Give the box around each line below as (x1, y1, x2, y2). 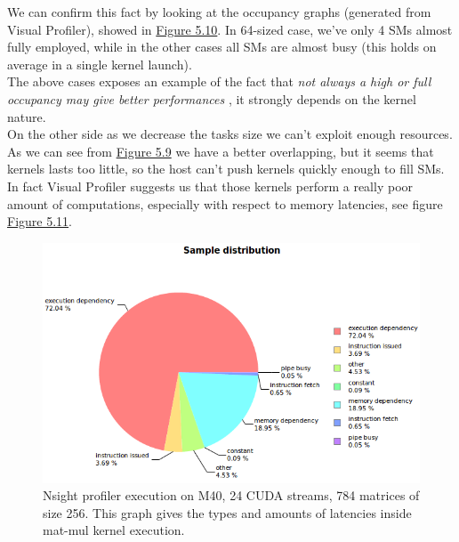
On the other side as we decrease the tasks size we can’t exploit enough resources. (7, 125, 453, 143)
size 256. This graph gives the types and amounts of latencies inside (43, 503, 412, 522)
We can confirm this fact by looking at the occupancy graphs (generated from (7, 3, 431, 20)
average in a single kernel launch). (7, 54, 192, 73)
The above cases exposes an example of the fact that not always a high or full (7, 72, 431, 91)
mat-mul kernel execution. (43, 521, 185, 539)
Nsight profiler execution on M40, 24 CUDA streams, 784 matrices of (43, 486, 420, 505)
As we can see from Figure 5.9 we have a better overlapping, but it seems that (7, 142, 434, 160)
